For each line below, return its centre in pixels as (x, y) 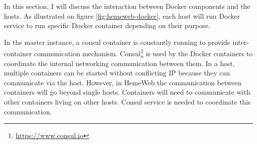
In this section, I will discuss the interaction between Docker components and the (127, 6)
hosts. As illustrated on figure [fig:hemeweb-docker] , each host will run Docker (122, 16)
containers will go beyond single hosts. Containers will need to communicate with (127, 92)
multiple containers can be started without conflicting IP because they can (117, 73)
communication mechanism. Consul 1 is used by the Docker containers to (144, 53)
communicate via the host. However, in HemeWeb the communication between (123, 82)
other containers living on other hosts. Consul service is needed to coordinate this (128, 102)
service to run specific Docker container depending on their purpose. (107, 25)
